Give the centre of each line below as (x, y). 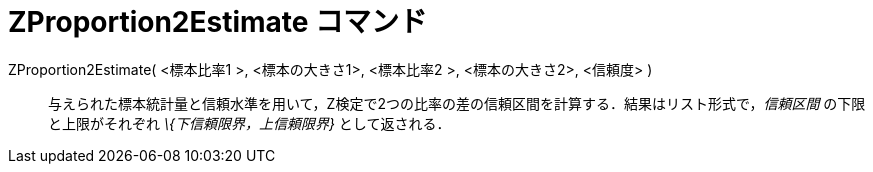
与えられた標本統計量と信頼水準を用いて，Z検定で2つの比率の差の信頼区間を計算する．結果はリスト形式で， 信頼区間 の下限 (457, 103)
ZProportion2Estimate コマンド (218, 22)
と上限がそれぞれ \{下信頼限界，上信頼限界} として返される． (249, 123)
